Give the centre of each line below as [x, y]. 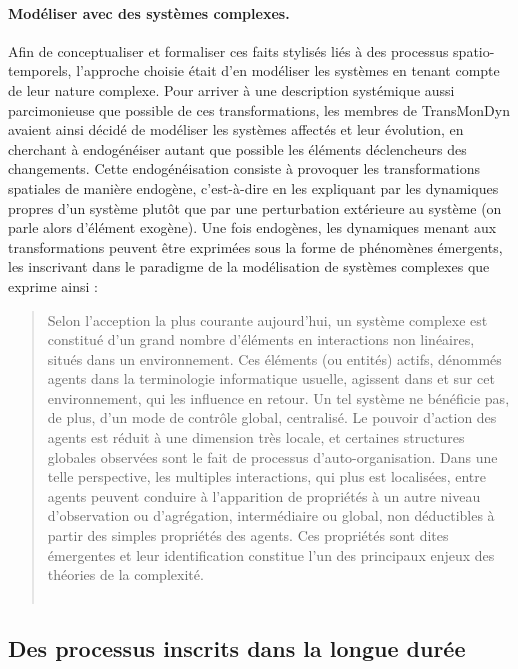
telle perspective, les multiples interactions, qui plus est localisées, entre [266, 476]
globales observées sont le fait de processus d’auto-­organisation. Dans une [272, 456]
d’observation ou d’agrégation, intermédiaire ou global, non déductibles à [271, 515]
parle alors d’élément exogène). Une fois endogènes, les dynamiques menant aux [252, 227]
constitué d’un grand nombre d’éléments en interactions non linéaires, [261, 339]
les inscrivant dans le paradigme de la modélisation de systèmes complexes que [249, 266]
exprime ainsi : [53, 285]
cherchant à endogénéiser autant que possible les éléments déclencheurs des [237, 148]
